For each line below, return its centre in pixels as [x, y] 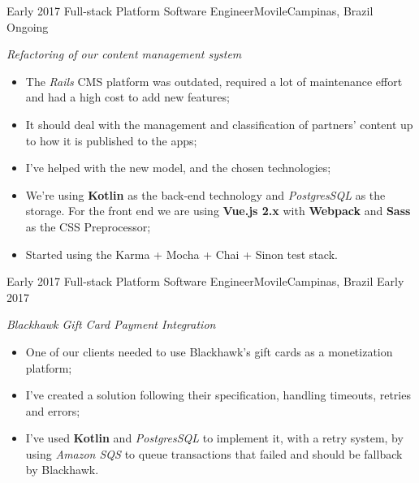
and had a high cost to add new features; [127, 97]
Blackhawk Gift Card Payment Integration [111, 324]
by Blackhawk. [62, 470]
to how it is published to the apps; [111, 140]
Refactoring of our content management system [124, 54]
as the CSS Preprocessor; [88, 226]
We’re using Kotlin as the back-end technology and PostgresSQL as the [205, 194]
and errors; [53, 410]
